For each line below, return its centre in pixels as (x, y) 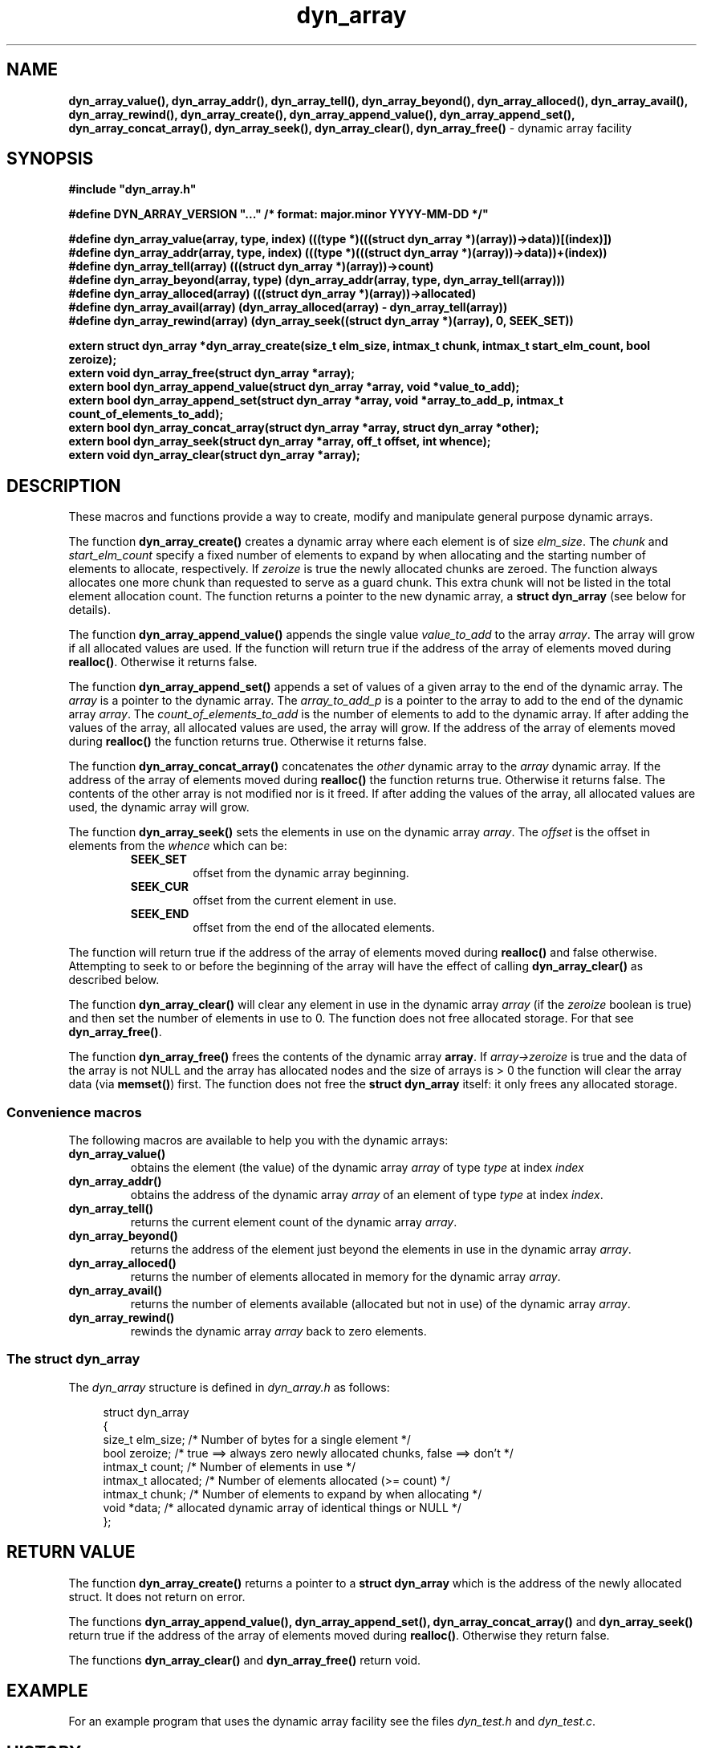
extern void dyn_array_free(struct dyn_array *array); (212, 373)
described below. (114, 980)
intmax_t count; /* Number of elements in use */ (230, 1466)
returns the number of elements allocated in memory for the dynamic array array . (345, 1277)
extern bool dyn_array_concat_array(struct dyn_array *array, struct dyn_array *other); (304, 428)
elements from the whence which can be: (178, 846)
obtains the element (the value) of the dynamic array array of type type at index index (357, 1168)
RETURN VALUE (71, 1552)
